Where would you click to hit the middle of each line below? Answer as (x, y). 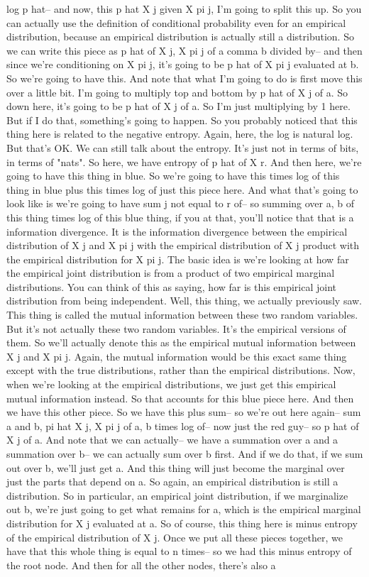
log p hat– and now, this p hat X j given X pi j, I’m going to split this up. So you (184, 9)
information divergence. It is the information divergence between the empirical (177, 231)
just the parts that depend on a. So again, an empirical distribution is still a (172, 482)
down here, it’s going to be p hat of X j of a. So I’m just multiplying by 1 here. (178, 106)
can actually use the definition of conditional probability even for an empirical (176, 22)
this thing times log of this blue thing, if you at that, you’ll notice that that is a (180, 217)
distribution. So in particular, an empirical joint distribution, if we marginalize (177, 495)
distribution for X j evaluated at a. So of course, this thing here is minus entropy (182, 523)
